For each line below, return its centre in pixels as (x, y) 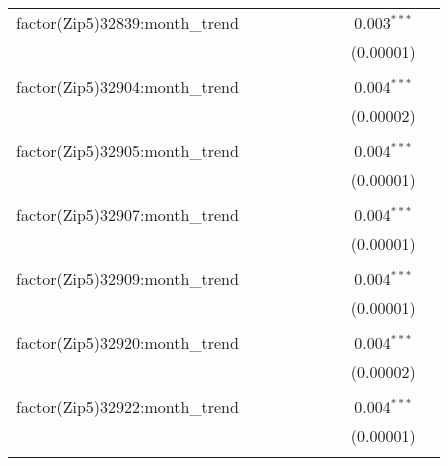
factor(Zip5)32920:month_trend (127, 342)
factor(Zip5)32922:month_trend (127, 406)
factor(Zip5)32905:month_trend (127, 150)
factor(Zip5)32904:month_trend (127, 86)
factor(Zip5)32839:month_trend (127, 22)
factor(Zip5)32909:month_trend (127, 278)
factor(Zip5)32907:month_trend (127, 214)
